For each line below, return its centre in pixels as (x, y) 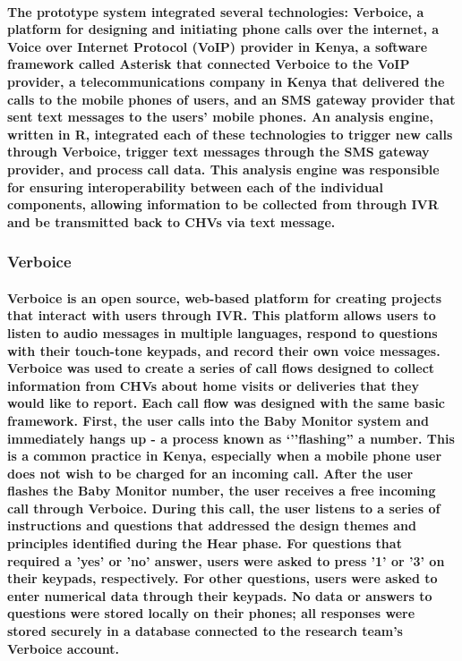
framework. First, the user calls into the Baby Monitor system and (218, 420)
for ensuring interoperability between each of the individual (195, 186)
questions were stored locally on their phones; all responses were (211, 613)
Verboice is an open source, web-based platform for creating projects (225, 297)
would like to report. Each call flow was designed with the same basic (227, 403)
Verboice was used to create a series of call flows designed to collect (221, 368)
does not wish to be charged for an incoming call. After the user (210, 473)
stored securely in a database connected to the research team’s (205, 631)
